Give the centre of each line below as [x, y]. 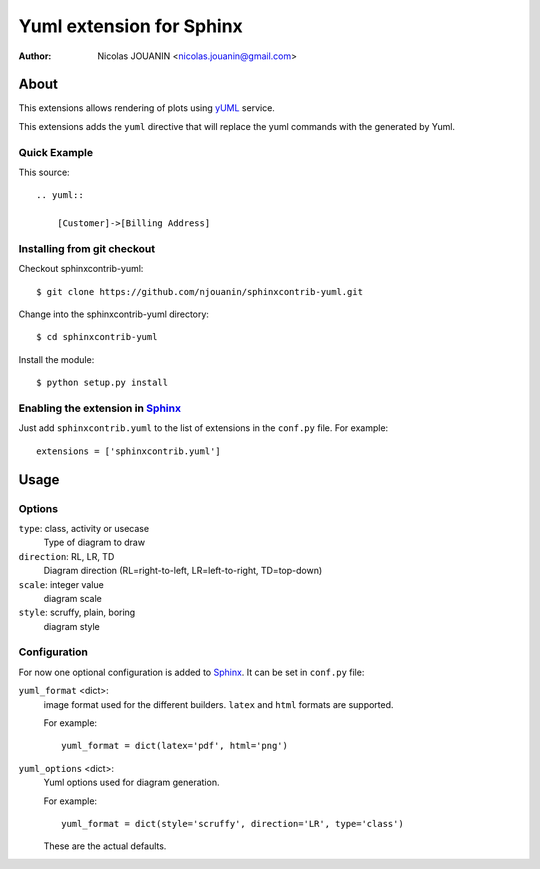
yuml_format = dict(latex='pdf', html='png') [175, 746]
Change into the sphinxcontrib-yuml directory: [114, 314]
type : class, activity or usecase [84, 528]
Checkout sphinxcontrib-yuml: [81, 269]
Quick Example [56, 152]
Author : [35, 56]
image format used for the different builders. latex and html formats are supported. [218, 704]
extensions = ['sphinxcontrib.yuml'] [129, 451]
